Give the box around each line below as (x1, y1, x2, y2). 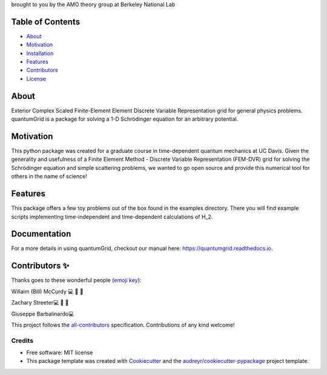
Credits (11, 336, 33, 345)
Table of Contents (11, 16, 81, 27)
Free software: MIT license (26, 349, 93, 356)
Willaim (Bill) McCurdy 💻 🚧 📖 (11, 288, 84, 295)
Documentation (11, 229, 71, 239)
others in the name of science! (11, 173, 87, 180)
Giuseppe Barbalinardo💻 (11, 310, 74, 317)
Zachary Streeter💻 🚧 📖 (11, 299, 69, 306)
